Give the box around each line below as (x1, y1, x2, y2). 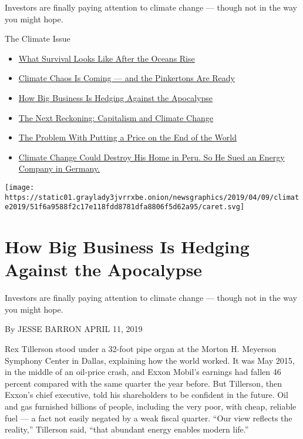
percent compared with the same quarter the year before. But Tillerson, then (5, 377, 282, 389)
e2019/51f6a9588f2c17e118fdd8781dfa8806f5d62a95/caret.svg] (5, 203, 245, 212)
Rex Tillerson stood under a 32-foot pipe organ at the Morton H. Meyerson (5, 343, 277, 354)
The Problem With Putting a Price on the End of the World (18, 131, 237, 143)
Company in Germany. (18, 162, 100, 175)
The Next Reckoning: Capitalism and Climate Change (18, 111, 213, 123)
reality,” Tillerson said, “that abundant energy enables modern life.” (5, 423, 249, 435)
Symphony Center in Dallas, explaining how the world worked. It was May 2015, (5, 354, 295, 366)
